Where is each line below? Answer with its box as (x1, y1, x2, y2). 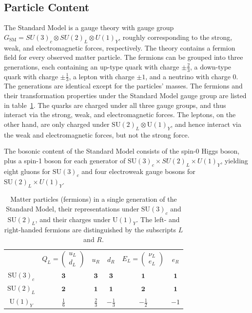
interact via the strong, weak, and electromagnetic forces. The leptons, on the (4, 109, 236, 120)
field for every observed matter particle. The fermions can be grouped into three (4, 52, 243, 62)
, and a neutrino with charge (145, 71, 231, 81)
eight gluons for (4, 166, 51, 176)
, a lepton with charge (69, 71, 135, 81)
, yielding (220, 155, 248, 165)
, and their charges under (35, 214, 111, 224)
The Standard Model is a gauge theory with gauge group (4, 22, 174, 33)
